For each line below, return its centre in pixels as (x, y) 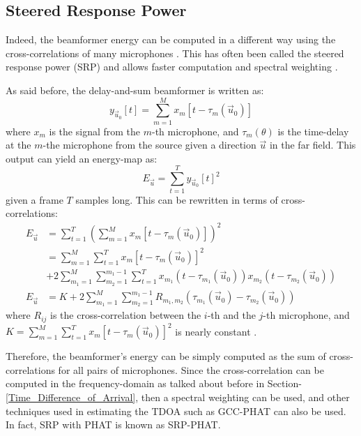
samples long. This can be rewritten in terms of (177, 199)
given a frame (34, 199)
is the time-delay (313, 131)
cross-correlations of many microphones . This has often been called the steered (175, 53)
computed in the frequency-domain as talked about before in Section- (154, 383)
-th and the (231, 315)
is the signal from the (95, 131)
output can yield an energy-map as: (82, 158)
